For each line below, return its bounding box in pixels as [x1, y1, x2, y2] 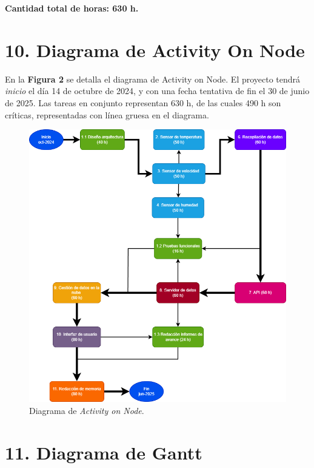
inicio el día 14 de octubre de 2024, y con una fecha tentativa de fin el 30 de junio [5, 84, 310, 97]
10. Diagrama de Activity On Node [5, 37, 305, 62]
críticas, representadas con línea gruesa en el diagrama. [5, 108, 209, 121]
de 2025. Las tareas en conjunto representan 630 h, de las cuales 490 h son [5, 96, 281, 109]
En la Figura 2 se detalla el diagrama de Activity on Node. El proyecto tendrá [5, 72, 301, 85]
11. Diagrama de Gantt [5, 439, 202, 464]
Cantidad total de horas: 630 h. [5, 2, 139, 14]
